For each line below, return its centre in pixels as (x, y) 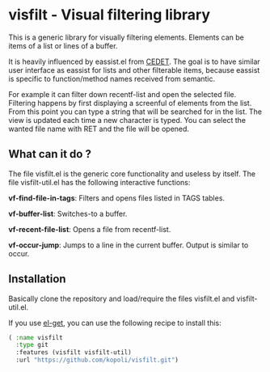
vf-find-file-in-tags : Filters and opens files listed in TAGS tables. (116, 198)
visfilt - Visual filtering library (109, 15)
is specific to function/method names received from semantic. (112, 78)
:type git (32, 345)
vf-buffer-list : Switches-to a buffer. (68, 213)
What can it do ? (50, 154)
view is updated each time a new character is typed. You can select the (127, 120)
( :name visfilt (36, 337)
